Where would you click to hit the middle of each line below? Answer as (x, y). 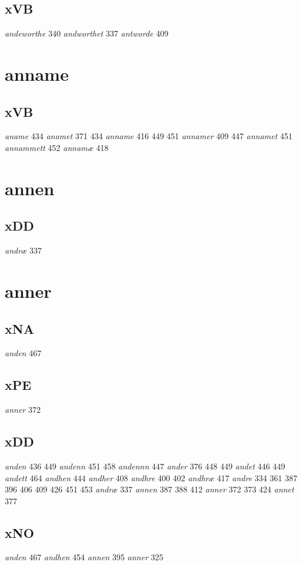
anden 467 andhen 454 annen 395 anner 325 (84, 557)
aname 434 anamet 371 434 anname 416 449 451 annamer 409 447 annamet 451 (149, 136)
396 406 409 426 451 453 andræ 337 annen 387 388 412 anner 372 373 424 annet (150, 489)
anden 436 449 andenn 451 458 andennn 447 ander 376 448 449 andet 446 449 (145, 466)
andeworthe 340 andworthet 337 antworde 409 (87, 33)
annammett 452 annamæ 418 (57, 147)
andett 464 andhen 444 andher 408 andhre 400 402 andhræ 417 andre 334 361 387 (151, 477)
